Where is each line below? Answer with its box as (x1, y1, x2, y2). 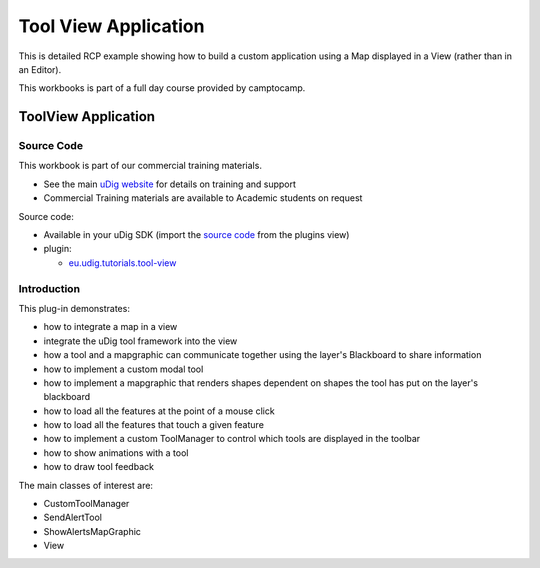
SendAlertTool (43, 511, 102, 524)
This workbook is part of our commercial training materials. (18, 160, 262, 172)
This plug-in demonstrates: (18, 302, 130, 314)
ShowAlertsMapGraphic (43, 525, 142, 537)
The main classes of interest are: (18, 479, 154, 491)
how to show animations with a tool (43, 446, 189, 459)
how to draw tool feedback (43, 461, 155, 473)
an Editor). (18, 63, 62, 75)
